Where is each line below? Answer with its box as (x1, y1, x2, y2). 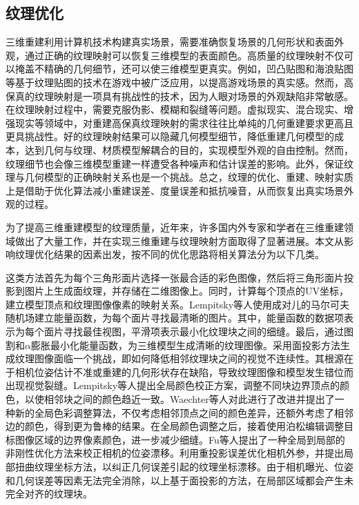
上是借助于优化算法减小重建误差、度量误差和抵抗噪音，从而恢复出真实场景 (6, 183, 344, 197)
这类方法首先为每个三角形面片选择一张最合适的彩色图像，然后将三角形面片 (6, 270, 344, 284)
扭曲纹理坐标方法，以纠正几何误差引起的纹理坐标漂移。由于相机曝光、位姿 (14, 459, 353, 474)
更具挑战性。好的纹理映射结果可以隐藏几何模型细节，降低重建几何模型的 (6, 129, 334, 143)
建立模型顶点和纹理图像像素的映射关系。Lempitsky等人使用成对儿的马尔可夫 (6, 297, 350, 311)
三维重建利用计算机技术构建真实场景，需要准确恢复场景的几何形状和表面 (6, 34, 334, 49)
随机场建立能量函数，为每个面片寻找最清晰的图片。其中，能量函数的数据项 (6, 310, 344, 325)
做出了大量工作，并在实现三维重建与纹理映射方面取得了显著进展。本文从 (14, 233, 344, 248)
